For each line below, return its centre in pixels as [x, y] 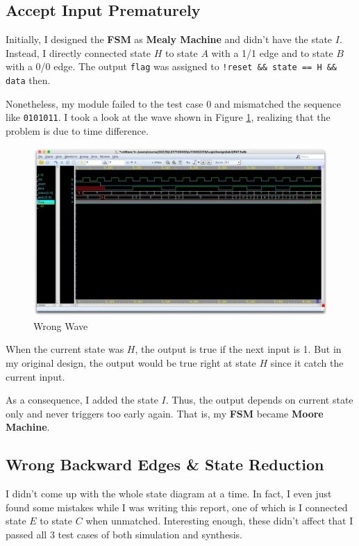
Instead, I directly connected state [78, 52]
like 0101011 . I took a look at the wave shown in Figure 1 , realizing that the [168, 117]
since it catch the [307, 362]
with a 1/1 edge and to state [272, 52]
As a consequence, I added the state [82, 400]
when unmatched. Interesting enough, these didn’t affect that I [219, 521]
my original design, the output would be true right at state [131, 362]
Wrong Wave [61, 325]
